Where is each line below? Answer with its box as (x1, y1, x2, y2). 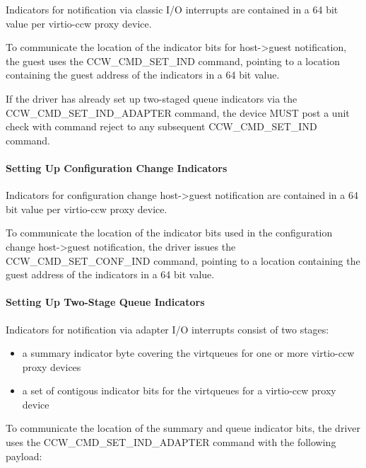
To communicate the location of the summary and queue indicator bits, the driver (6, 421, 360, 435)
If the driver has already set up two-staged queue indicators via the (6, 91, 297, 105)
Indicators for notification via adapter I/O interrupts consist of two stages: (6, 321, 329, 336)
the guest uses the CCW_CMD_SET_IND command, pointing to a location (6, 53, 340, 68)
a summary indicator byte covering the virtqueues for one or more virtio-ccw (22, 346, 355, 360)
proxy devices (22, 359, 81, 374)
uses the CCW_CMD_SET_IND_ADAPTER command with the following (6, 435, 336, 450)
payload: (6, 448, 42, 463)
